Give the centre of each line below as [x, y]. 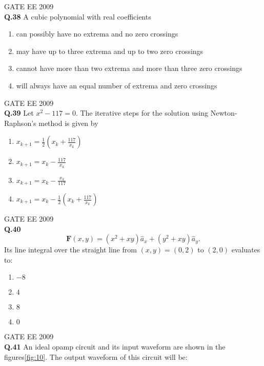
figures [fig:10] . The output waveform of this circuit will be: [96, 356]
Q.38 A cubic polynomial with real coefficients [78, 16]
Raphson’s [20, 123]
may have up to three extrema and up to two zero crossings [110, 51]
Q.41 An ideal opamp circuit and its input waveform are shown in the [115, 346]
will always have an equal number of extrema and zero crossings [117, 85]
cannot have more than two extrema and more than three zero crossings [129, 68]
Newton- [224, 113]
